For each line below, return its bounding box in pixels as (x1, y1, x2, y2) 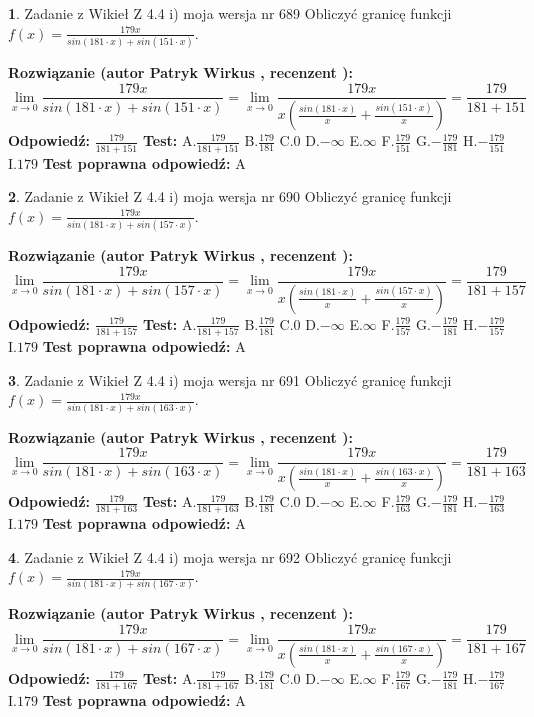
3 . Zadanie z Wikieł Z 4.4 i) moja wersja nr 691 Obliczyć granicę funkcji (8, 369, 452, 390)
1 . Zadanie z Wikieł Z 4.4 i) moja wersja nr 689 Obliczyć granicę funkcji (8, 3, 452, 23)
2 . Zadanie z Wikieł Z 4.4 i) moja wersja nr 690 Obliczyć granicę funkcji (8, 186, 452, 207)
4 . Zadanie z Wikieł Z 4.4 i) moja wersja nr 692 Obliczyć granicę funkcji (8, 546, 452, 567)
